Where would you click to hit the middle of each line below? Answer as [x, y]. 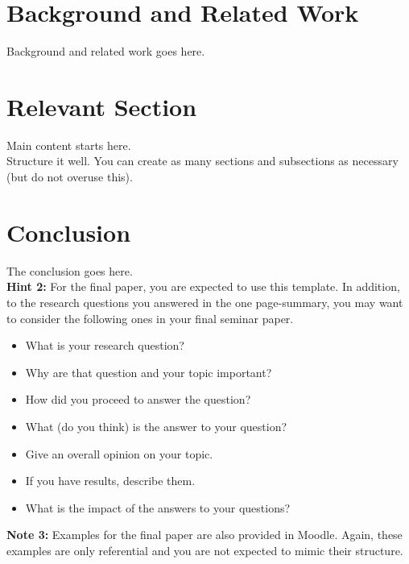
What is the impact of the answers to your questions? [158, 507]
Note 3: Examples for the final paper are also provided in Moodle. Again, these [204, 535]
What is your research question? [105, 345]
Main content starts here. [69, 145]
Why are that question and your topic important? [149, 372]
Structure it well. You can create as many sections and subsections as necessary [202, 161]
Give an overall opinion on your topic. [119, 453]
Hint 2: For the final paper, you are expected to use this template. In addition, [203, 286]
